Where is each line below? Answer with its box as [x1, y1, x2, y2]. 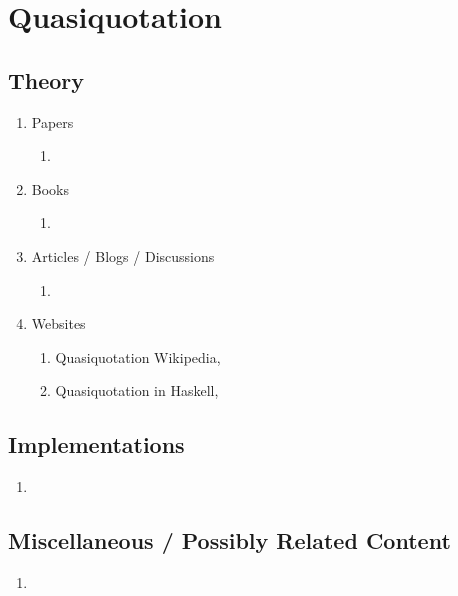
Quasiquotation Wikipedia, [55, 346, 221, 367]
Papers [31, 111, 74, 132]
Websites [31, 313, 86, 334]
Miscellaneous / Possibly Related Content [8, 525, 451, 556]
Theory [8, 64, 85, 95]
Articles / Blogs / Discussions [31, 245, 215, 266]
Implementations [8, 429, 185, 460]
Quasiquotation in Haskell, [55, 380, 219, 401]
